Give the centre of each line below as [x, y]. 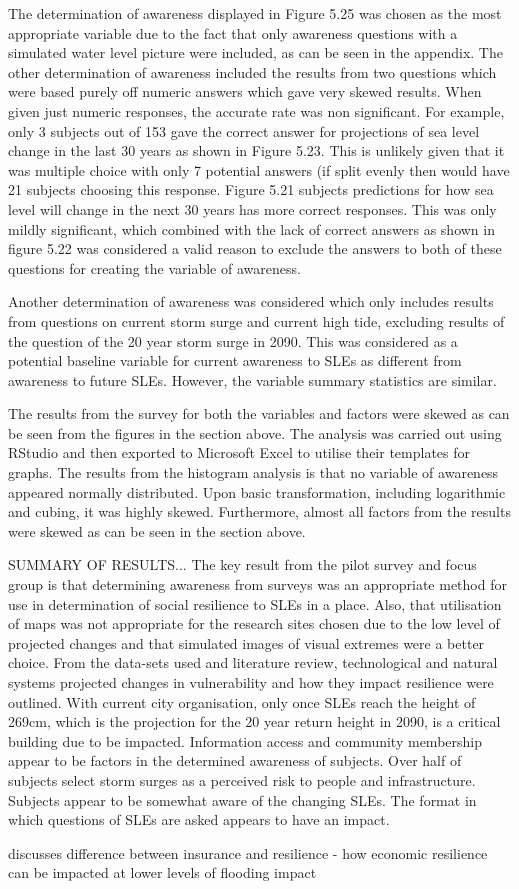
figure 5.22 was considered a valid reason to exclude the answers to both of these [255, 248]
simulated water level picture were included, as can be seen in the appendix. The [255, 52]
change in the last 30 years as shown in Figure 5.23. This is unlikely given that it [256, 150]
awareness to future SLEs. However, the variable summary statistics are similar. [252, 379]
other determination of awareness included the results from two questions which [252, 71]
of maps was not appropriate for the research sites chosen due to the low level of [254, 623]
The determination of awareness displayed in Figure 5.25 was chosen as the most [255, 13]
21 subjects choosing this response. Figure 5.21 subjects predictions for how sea [251, 189]
